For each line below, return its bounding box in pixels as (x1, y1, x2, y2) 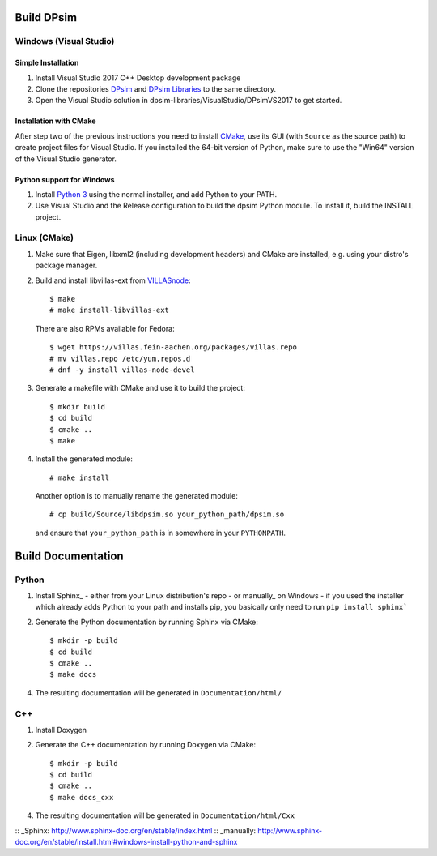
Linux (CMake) (15, 232, 74, 243)
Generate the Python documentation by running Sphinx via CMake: (35, 617, 258, 627)
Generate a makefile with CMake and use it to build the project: (35, 383, 246, 393)
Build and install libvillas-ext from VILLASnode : (35, 276, 191, 285)
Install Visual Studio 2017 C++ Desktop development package (35, 73, 241, 83)
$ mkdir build (49, 402, 105, 411)
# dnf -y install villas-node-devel (49, 365, 195, 374)
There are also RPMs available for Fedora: (35, 323, 175, 333)
